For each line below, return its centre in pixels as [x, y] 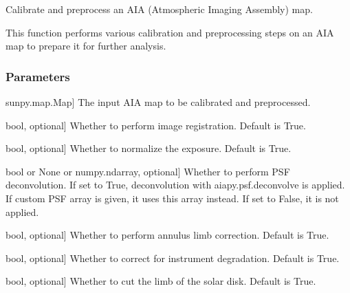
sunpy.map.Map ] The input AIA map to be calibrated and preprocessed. [158, 102]
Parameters [38, 76]
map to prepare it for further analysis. [86, 46]
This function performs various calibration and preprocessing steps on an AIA [170, 32]
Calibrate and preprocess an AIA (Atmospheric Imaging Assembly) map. [159, 9]
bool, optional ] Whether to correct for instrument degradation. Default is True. [173, 258]
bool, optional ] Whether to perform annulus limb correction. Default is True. [167, 235]
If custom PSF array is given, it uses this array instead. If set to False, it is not [172, 198]
